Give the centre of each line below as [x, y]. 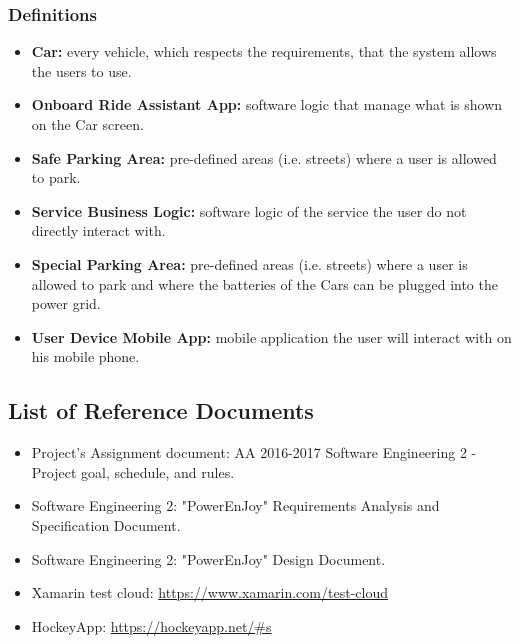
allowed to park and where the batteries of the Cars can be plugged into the [264, 283]
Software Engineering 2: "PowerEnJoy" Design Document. [208, 558]
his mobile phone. [85, 356]
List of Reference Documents [161, 410]
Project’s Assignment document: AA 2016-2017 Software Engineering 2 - [254, 452]
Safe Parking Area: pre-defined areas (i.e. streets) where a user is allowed [264, 157]
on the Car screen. [87, 124]
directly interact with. [98, 230]
